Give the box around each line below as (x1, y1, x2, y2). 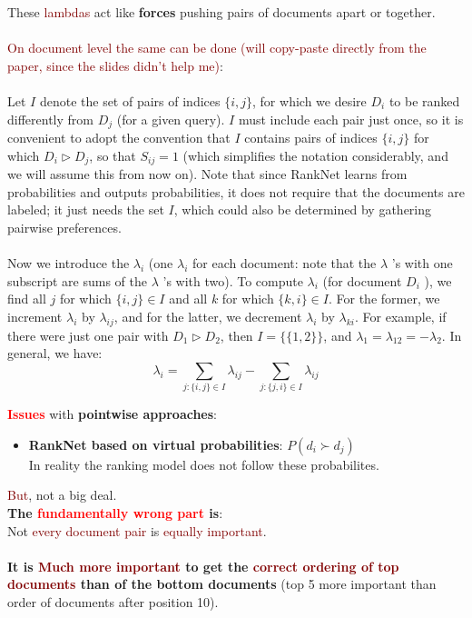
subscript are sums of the (7, 271, 147, 290)
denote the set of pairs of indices (39, 91, 221, 110)
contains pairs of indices (244, 128, 378, 147)
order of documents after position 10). (7, 592, 219, 611)
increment (7, 306, 63, 325)
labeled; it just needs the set (7, 200, 164, 219)
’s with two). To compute (162, 271, 303, 290)
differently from (7, 109, 93, 128)
